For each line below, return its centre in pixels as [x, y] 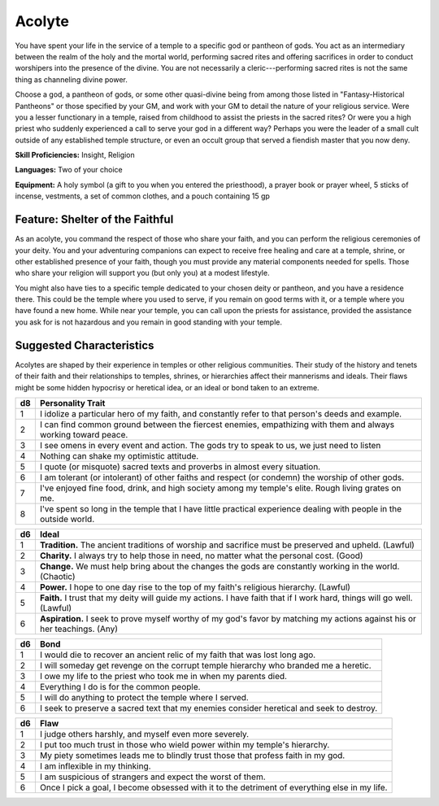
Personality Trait [72, 403]
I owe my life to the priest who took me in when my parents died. [163, 676]
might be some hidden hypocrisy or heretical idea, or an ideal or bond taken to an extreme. [167, 387]
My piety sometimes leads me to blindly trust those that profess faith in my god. [192, 755]
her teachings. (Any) [78, 629]
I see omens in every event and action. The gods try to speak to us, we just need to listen [210, 445]
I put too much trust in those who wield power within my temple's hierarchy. [185, 744]
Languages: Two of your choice [69, 170]
